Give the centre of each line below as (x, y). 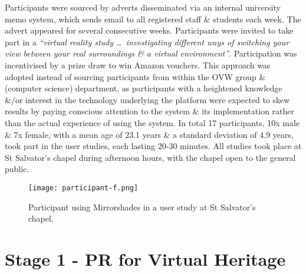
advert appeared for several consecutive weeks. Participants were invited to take (149, 30)
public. (17, 169)
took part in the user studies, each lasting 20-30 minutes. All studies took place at (153, 146)
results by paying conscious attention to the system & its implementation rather (150, 111)
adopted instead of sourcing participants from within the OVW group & (135, 76)
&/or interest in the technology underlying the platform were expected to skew (147, 99)
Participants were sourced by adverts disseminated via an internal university (143, 7)
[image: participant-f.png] (83, 188)
